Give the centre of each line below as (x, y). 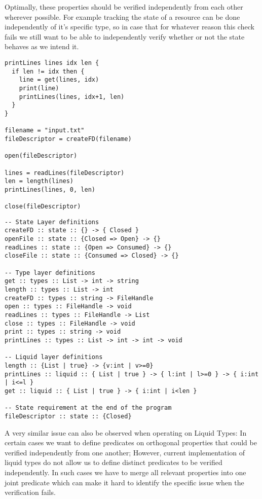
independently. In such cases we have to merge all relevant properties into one (125, 472)
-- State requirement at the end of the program (88, 408)
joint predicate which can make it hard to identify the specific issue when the (124, 482)
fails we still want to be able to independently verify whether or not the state (125, 36)
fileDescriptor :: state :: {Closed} (68, 416)
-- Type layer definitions (50, 273)
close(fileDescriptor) (43, 207)
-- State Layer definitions (52, 222)
